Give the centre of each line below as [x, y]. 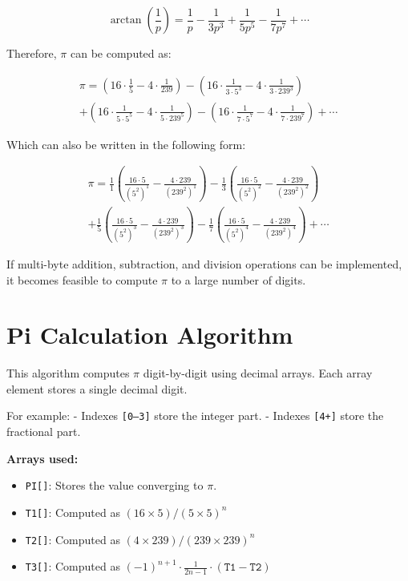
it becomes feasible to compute [82, 279]
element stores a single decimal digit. [97, 388]
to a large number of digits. [238, 279]
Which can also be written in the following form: [126, 144]
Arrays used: [42, 458]
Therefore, [32, 53]
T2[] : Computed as [73, 539]
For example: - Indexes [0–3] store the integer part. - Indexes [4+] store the [195, 416]
